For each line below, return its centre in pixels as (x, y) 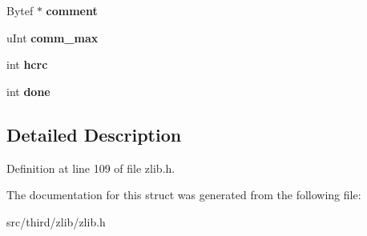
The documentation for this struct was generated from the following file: (184, 195)
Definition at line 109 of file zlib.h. (91, 168)
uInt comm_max (52, 37)
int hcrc (27, 64)
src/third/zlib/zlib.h (56, 221)
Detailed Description (94, 134)
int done (28, 91)
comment (72, 10)
